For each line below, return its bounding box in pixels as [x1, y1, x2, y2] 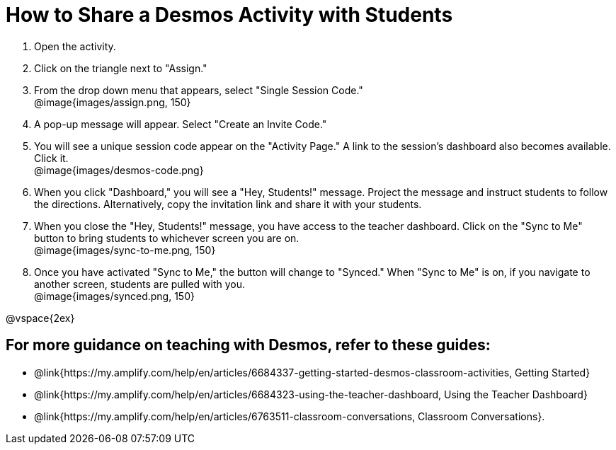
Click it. [34, 151, 69, 164]
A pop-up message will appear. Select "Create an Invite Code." [34, 117, 327, 130]
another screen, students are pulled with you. [34, 277, 246, 290]
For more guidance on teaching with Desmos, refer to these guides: [6, 336, 491, 354]
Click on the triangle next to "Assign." [34, 62, 207, 74]
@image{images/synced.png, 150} [34, 289, 195, 302]
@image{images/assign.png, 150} [34, 96, 191, 108]
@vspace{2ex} [6, 311, 75, 324]
